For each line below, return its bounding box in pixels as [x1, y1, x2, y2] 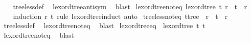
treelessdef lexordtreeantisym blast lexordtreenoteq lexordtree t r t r [13, 1, 247, 11]
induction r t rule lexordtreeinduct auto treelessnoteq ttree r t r [13, 11, 228, 21]
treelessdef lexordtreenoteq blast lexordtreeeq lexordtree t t [3, 20, 205, 30]
